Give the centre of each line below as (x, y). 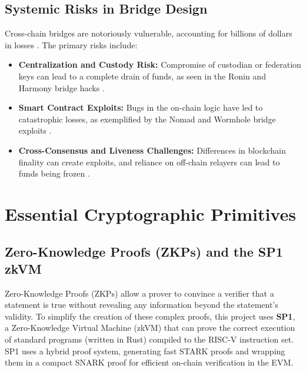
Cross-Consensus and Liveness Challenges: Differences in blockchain (152, 150)
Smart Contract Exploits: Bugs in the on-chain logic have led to (141, 107)
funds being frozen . (54, 173)
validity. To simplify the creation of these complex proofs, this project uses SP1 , (150, 316)
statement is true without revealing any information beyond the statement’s (142, 305)
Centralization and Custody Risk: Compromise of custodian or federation (160, 64)
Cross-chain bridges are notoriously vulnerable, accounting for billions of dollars (149, 33)
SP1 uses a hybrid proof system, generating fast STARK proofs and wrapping (145, 351)
